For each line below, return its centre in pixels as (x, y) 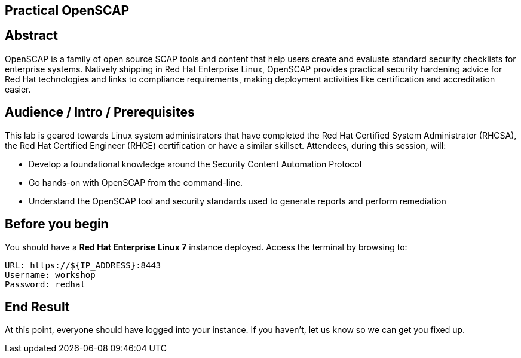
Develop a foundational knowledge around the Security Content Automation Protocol (195, 164)
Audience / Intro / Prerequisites (100, 112)
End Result (37, 307)
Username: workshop (50, 275)
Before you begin (57, 224)
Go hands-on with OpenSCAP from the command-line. (136, 182)
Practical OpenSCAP (67, 10)
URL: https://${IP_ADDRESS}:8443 (83, 265)
